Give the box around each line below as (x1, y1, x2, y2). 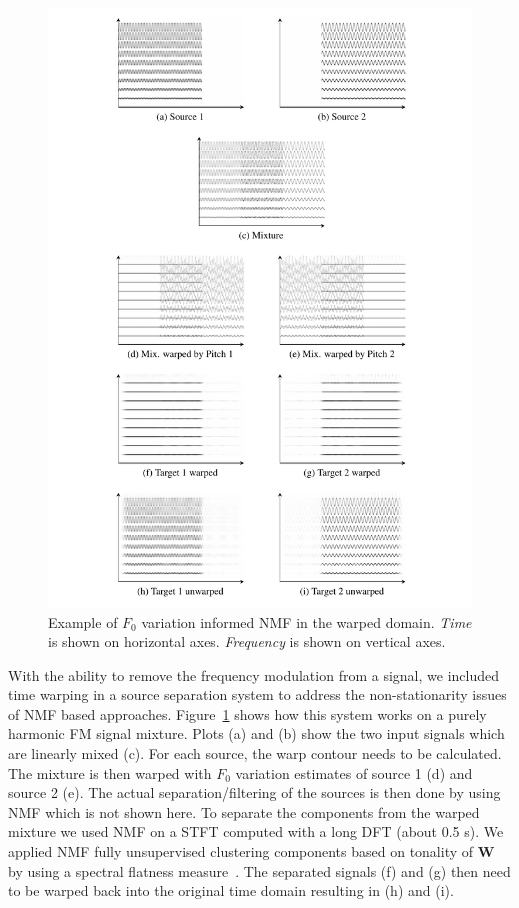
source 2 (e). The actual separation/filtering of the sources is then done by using (8, 782, 501, 803)
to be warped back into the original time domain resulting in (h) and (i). (8, 880, 454, 901)
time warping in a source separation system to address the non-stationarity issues (8, 684, 507, 705)
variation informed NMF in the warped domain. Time (141, 611, 472, 632)
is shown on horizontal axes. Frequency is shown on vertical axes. (48, 631, 446, 652)
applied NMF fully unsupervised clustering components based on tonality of (8, 841, 474, 862)
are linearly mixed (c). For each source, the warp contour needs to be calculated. (8, 743, 502, 764)
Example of (48, 611, 118, 632)
